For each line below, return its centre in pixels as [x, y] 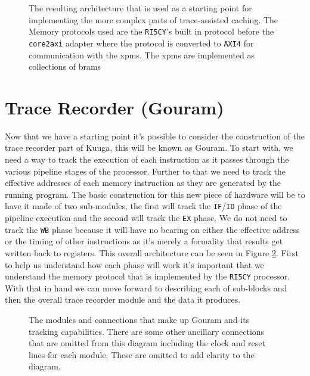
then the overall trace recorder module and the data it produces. [123, 299]
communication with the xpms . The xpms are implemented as [142, 55]
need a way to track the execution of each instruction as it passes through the [147, 159]
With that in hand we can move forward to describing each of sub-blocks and [146, 288]
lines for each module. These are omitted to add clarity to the [142, 354]
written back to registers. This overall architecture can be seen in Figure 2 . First [152, 252]
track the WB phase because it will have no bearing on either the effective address [152, 229]
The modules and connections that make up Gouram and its [139, 319]
